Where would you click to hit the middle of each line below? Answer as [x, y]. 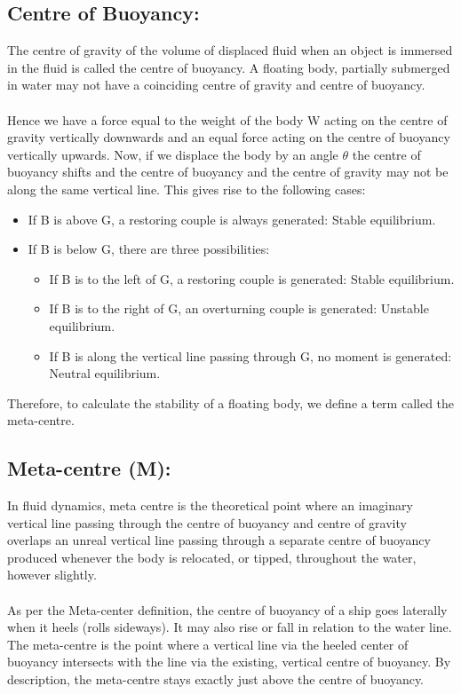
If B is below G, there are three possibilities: [149, 249]
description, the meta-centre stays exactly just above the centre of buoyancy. [215, 679]
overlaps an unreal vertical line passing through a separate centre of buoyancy [219, 540]
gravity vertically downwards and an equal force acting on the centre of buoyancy [229, 137]
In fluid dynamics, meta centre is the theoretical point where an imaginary [210, 505]
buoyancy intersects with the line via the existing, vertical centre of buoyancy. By [229, 662]
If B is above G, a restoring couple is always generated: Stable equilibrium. [232, 219]
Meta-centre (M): [89, 468]
